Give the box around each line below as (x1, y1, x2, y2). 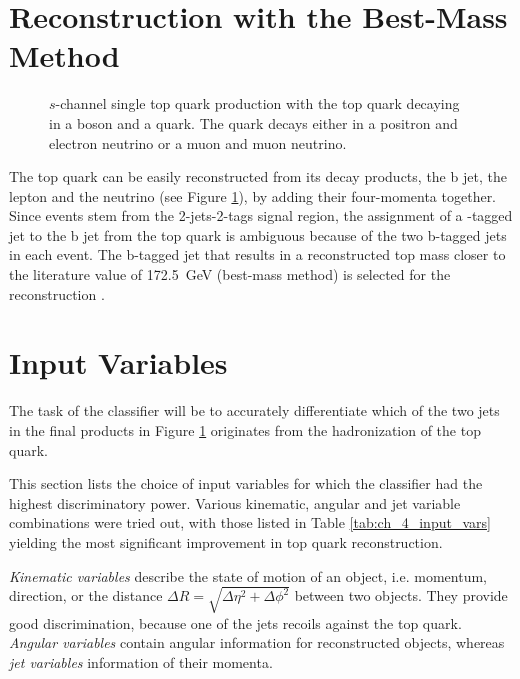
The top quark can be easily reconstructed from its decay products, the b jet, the (9, 166, 507, 187)
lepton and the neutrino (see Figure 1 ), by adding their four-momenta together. (9, 185, 497, 206)
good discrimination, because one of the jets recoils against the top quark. (9, 612, 462, 633)
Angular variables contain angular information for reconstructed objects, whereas (9, 632, 505, 653)
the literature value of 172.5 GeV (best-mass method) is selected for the (9, 264, 451, 285)
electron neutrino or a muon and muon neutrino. (49, 132, 347, 153)
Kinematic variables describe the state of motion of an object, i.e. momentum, (9, 565, 487, 586)
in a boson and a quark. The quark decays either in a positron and (49, 112, 458, 133)
